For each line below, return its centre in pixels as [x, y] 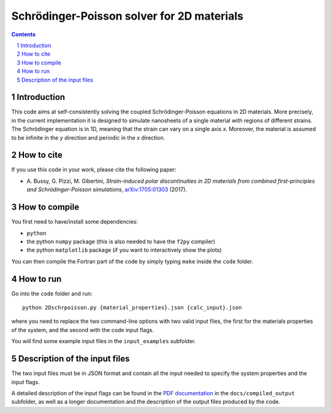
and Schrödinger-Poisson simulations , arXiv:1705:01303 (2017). [107, 189]
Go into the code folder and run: [52, 294]
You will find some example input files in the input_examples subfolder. [104, 341]
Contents [24, 34]
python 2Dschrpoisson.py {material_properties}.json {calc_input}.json [132, 308]
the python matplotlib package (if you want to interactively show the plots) [124, 250]
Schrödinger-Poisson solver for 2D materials [127, 16]
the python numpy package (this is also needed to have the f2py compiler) [121, 241]
